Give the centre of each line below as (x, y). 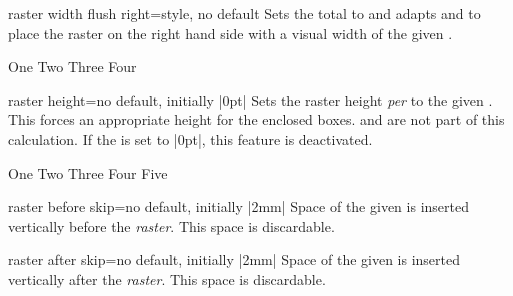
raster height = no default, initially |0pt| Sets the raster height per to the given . (250, 99)
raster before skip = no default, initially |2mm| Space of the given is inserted (238, 206)
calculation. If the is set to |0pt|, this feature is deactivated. (190, 138)
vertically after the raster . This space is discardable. (167, 278)
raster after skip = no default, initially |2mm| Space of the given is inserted (234, 259)
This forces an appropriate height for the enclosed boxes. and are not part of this (256, 119)
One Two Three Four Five (88, 172)
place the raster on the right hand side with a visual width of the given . (230, 32)
